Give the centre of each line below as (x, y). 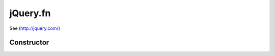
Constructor (29, 43)
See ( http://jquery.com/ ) (35, 28)
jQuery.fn (30, 13)
